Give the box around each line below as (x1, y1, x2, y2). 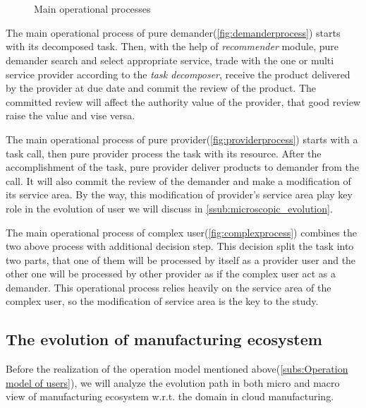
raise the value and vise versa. (6, 108, 135, 123)
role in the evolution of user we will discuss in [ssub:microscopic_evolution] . (6, 200, 333, 215)
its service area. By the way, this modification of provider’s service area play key (6, 187, 353, 202)
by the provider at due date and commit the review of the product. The (6, 80, 316, 95)
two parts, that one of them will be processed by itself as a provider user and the (6, 252, 356, 267)
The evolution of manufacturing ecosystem (6, 328, 322, 350)
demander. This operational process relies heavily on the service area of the (6, 280, 331, 294)
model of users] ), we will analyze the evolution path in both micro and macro (6, 375, 340, 390)
